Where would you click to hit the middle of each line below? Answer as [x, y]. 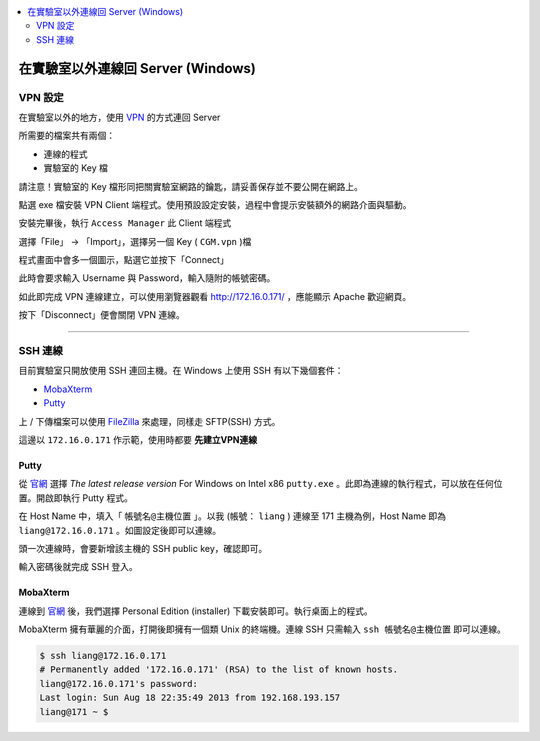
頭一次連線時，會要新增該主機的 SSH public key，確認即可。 [143, 548]
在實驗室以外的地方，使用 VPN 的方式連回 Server [119, 117]
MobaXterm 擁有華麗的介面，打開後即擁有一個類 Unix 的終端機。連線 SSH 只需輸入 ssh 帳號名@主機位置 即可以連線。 [262, 629]
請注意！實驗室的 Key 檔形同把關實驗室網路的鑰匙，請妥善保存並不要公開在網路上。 [191, 186]
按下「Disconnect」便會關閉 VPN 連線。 [101, 315]
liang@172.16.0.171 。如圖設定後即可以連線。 [120, 530]
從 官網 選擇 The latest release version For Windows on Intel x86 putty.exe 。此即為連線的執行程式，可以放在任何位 [260, 484]
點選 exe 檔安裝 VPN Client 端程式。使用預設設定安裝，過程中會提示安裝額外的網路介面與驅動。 [215, 204]
